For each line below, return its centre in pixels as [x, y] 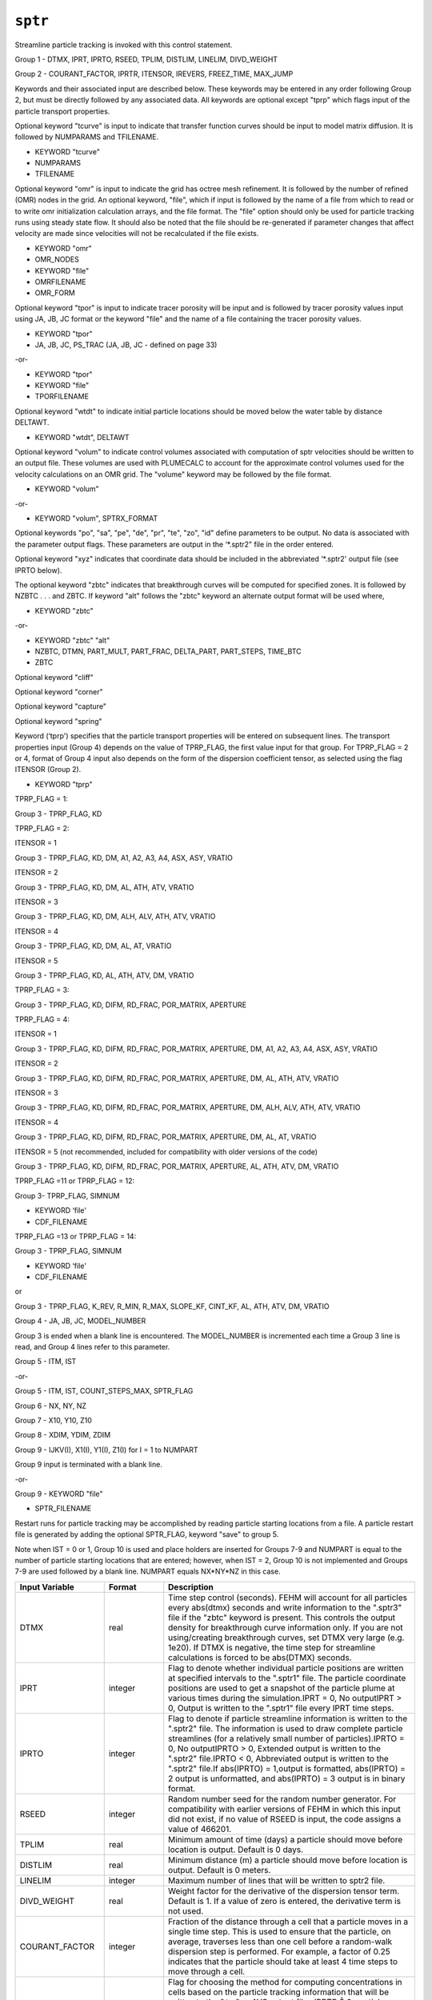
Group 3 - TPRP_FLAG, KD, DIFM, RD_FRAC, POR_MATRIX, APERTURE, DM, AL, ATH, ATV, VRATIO [177, 1078]
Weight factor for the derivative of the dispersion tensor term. [284, 1890]
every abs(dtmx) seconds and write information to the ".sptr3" [285, 1607]
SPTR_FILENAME [63, 1509]
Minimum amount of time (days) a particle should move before [286, 1839]
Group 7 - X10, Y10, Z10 [53, 1420]
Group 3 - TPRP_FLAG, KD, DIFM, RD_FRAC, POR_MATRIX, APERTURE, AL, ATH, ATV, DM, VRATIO [177, 1166]
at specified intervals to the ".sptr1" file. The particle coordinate [287, 1678]
